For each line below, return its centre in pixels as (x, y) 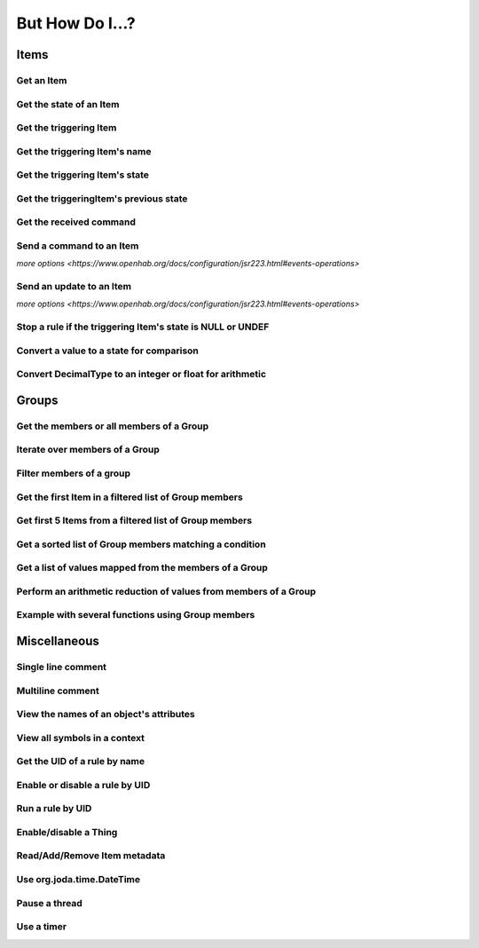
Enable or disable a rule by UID (83, 785)
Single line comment (61, 667)
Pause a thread (50, 903)
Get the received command (76, 222)
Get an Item (42, 80)
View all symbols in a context (81, 738)
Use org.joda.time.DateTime (79, 879)
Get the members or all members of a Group (113, 426)
